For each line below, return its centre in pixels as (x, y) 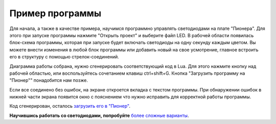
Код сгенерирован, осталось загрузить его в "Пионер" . (70, 106)
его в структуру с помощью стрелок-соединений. (64, 57)
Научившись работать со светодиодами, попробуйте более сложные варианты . (99, 115)
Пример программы (55, 13)
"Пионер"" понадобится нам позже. (49, 80)
